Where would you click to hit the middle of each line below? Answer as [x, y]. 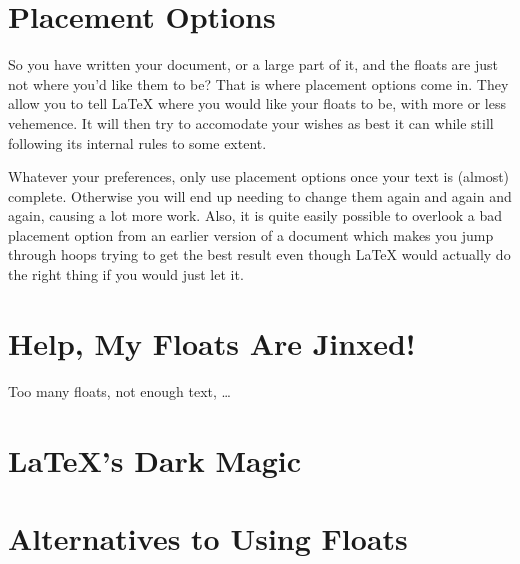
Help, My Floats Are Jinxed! [212, 342]
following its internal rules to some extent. [137, 142]
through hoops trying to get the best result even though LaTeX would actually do [259, 254]
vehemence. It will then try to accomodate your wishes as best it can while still [251, 122]
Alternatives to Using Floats [208, 537]
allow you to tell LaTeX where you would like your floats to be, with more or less [257, 103]
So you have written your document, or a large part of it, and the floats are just [253, 64]
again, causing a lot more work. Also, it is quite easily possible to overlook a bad [255, 215]
